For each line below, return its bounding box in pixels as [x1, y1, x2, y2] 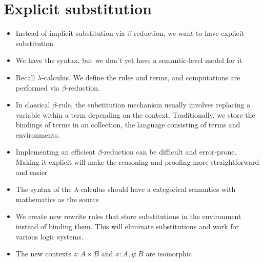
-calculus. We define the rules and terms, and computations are [42, 72, 240, 82]
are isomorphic [146, 248, 192, 259]
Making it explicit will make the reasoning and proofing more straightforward [15, 157, 259, 167]
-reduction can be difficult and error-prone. [102, 146, 237, 157]
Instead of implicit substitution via [15, 28, 125, 38]
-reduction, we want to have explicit [131, 28, 245, 38]
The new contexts [15, 248, 71, 259]
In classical [15, 99, 50, 110]
